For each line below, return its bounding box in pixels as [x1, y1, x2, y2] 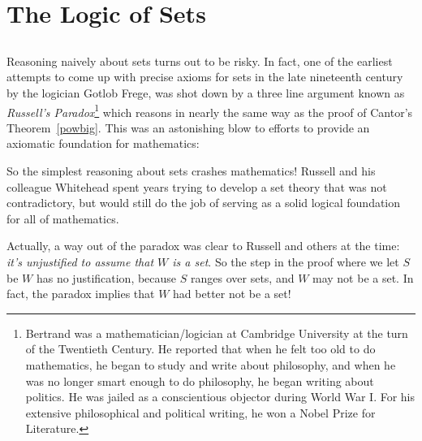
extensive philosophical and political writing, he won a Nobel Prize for [25, 404, 376, 421]
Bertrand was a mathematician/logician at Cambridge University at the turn [25, 324, 408, 341]
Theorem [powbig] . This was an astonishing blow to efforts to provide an [6, 119, 370, 136]
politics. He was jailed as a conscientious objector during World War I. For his [25, 388, 416, 405]
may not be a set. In [312, 269, 414, 286]
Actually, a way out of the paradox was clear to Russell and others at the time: [6, 237, 400, 254]
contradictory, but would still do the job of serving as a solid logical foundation [6, 194, 401, 211]
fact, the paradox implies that [6, 285, 155, 302]
